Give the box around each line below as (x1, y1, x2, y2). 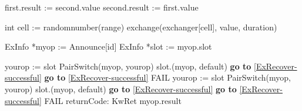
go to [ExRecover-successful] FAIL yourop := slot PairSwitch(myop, (44, 71, 291, 84)
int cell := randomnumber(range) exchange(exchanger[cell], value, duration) (5, 20, 277, 33)
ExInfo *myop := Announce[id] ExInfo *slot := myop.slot (5, 40, 212, 53)
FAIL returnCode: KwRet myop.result (44, 94, 182, 106)
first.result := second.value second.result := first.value (5, 1, 199, 13)
